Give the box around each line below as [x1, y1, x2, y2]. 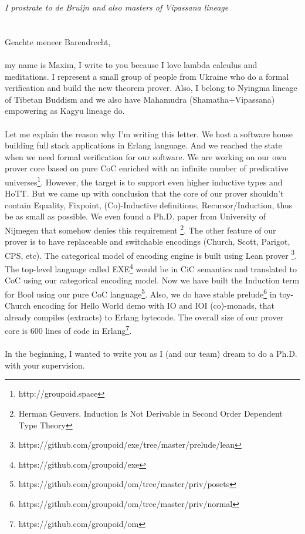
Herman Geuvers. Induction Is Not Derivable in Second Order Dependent [18, 407, 283, 419]
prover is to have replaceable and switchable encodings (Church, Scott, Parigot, [5, 235, 290, 248]
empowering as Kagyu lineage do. [5, 104, 125, 117]
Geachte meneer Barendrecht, [5, 35, 111, 48]
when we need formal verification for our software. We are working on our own [5, 150, 287, 163]
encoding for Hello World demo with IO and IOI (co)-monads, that [33, 299, 274, 312]
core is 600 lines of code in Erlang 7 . [5, 323, 132, 336]
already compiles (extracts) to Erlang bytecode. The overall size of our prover [5, 310, 284, 323]
